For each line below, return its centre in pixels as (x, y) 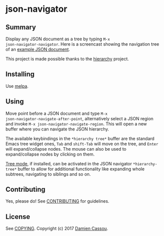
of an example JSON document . (38, 49)
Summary (21, 27)
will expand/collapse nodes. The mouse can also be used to (66, 149)
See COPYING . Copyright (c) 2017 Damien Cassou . (57, 229)
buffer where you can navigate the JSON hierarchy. (57, 129)
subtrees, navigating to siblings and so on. (48, 174)
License (18, 217)
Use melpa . (17, 86)
